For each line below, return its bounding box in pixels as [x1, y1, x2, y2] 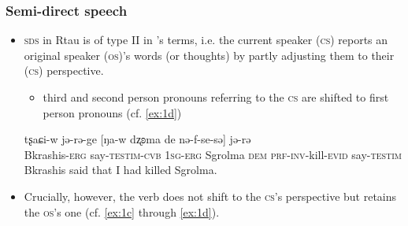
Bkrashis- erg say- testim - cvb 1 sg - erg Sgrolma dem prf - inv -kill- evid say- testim [24, 146, 402, 162]
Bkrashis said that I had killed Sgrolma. [24, 161, 217, 178]
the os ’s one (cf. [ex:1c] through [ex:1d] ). [24, 203, 220, 220]
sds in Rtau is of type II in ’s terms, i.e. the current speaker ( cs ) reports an [24, 31, 388, 48]
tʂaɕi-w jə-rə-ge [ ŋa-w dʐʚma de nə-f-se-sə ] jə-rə [24, 131, 251, 147]
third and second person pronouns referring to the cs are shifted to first [43, 89, 389, 105]
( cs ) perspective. [24, 62, 104, 79]
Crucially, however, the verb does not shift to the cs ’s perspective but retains [24, 187, 397, 204]
